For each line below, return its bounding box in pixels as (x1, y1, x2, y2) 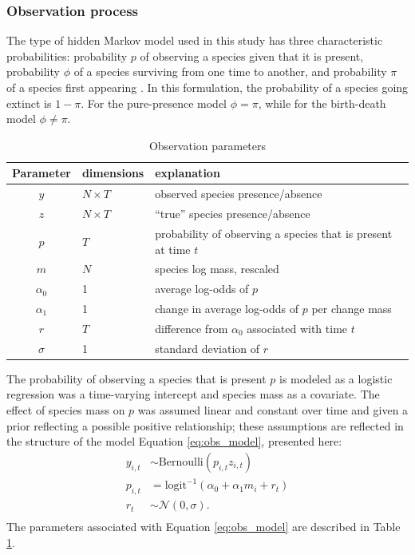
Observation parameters (148, 137, 267, 153)
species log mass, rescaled (155, 260, 279, 277)
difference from (155, 319, 228, 336)
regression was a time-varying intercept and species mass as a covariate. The (6, 386, 380, 402)
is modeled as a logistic (279, 370, 393, 387)
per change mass (311, 300, 392, 317)
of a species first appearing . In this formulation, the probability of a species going (6, 79, 409, 95)
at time (155, 240, 191, 257)
